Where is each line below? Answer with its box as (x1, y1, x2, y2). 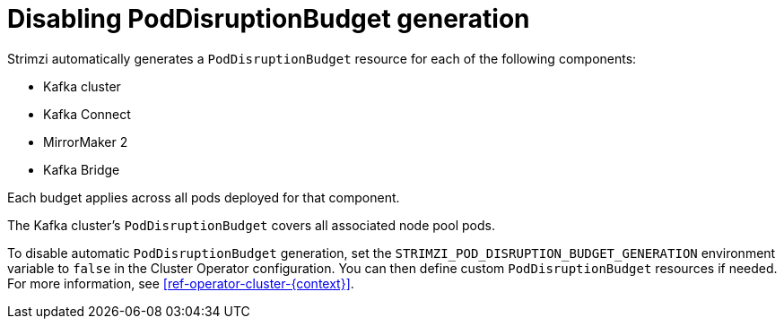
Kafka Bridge (43, 161, 120, 177)
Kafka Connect (43, 106, 131, 122)
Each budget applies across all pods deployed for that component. (7, 189, 400, 205)
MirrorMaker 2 (43, 133, 128, 150)
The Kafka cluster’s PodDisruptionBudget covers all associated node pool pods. (7, 217, 495, 233)
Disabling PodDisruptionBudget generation (7, 4, 530, 34)
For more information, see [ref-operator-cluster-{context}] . (7, 275, 354, 291)
